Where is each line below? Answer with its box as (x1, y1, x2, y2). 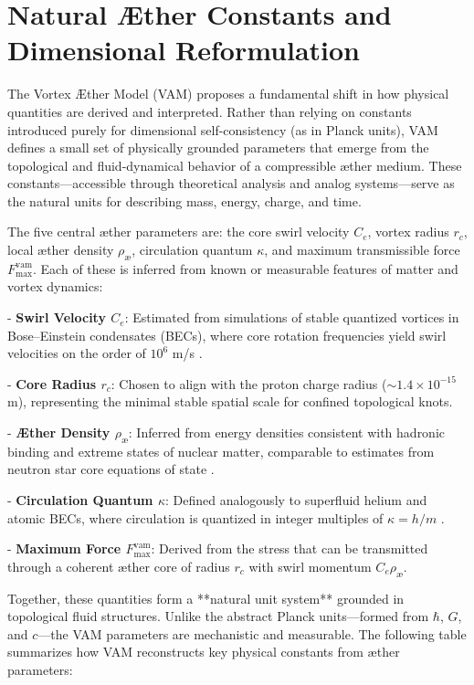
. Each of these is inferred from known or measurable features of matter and (33, 258, 458, 278)
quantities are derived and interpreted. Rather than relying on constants (7, 101, 412, 121)
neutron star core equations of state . (7, 459, 215, 479)
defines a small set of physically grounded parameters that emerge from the (7, 138, 429, 157)
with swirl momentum (248, 556, 372, 575)
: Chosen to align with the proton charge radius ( (111, 374, 387, 393)
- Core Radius (7, 374, 97, 393)
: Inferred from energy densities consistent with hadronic (128, 423, 446, 442)
